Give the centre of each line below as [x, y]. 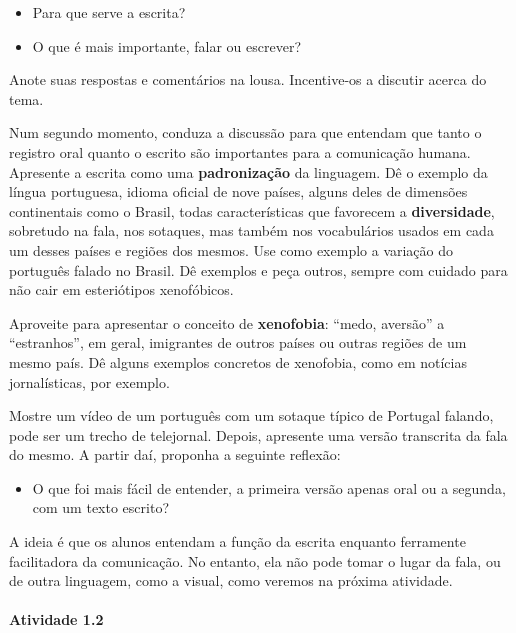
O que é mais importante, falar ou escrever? [167, 45]
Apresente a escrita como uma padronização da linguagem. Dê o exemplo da [248, 171]
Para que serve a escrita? [109, 12]
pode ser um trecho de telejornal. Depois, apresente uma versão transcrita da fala [258, 434]
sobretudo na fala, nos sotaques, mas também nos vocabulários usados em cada [251, 230]
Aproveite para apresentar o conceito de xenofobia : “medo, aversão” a [227, 322]
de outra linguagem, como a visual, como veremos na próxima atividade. [231, 580]
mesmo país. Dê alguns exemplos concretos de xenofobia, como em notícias [238, 361]
